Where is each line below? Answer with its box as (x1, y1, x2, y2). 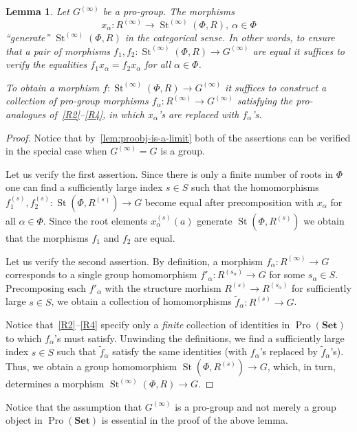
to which (6, 330, 42, 345)
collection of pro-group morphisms (6, 93, 149, 108)
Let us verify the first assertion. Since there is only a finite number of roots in (6, 166, 334, 181)
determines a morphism (6, 376, 105, 391)
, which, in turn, (267, 359, 336, 374)
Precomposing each (6, 280, 86, 295)
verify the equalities (6, 57, 87, 71)
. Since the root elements (43, 213, 148, 227)
